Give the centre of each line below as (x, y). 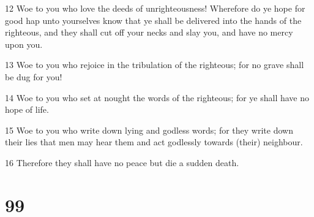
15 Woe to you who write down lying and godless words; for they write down (149, 130)
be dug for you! (34, 76)
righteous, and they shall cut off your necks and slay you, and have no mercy (149, 32)
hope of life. (27, 109)
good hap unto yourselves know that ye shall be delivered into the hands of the (153, 20)
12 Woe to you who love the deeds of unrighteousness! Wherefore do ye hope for (155, 8)
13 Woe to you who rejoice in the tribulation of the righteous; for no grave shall (155, 65)
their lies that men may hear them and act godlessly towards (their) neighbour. (154, 142)
